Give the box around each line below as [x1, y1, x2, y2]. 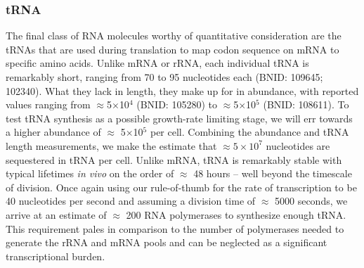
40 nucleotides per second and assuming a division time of [6, 193, 256, 208]
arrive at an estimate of [6, 207, 107, 222]
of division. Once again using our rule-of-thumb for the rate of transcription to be [6, 179, 357, 194]
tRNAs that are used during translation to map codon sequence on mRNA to [6, 42, 339, 56]
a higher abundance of [6, 125, 101, 139]
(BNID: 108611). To [263, 97, 349, 112]
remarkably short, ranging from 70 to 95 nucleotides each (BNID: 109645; [6, 70, 323, 84]
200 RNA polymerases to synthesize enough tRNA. [126, 207, 346, 222]
